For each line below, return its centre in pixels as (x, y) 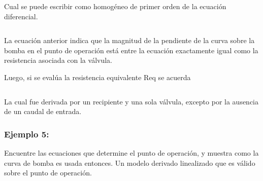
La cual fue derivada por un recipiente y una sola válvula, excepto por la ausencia (131, 101)
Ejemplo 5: (27, 134)
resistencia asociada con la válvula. (58, 60)
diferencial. (21, 16)
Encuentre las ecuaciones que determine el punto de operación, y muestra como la (131, 152)
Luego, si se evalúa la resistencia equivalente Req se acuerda (97, 77)
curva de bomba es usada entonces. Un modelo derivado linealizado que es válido (130, 162)
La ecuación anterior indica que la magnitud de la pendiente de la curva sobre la (129, 40)
